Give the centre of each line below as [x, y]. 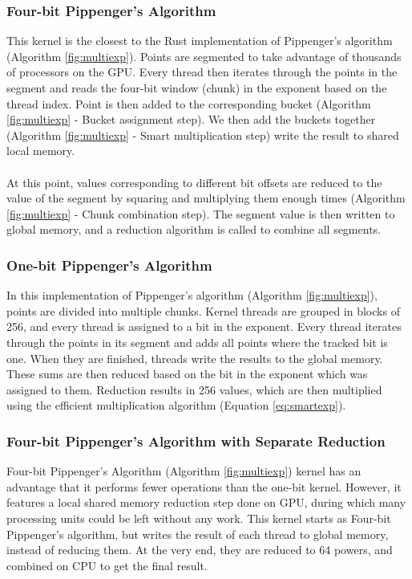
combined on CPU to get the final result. [107, 565]
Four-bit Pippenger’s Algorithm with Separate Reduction [196, 440]
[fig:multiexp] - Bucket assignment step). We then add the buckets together [191, 119]
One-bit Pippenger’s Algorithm [109, 265]
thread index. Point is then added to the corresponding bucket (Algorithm [189, 103]
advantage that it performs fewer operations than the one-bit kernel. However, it [204, 486]
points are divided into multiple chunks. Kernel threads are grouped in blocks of [203, 310]
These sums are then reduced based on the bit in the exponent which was [187, 374]
